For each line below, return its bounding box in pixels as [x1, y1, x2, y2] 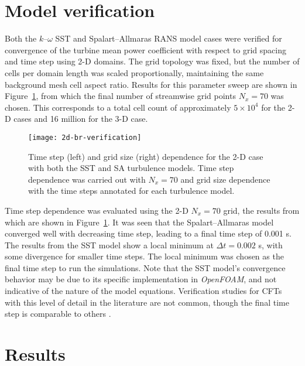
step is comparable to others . [5, 307, 111, 320]
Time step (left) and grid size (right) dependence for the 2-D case [28, 150, 263, 162]
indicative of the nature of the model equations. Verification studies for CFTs [5, 285, 282, 297]
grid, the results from [223, 204, 300, 216]
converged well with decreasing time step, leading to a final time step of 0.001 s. [5, 227, 292, 240]
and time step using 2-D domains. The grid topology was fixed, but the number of [5, 55, 300, 67]
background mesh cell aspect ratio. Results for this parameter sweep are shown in [5, 78, 297, 90]
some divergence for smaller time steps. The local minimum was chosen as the [5, 250, 284, 262]
